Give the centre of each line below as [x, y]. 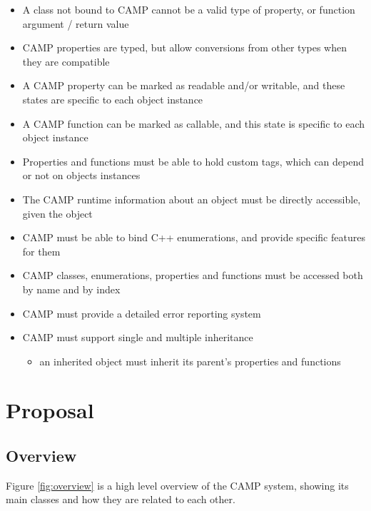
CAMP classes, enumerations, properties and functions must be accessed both [193, 275]
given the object [57, 213]
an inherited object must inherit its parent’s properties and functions [190, 361]
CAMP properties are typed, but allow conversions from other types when [184, 47]
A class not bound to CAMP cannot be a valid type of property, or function [189, 9]
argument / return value [76, 23]
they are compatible [66, 61]
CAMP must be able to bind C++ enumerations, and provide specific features [194, 237]
